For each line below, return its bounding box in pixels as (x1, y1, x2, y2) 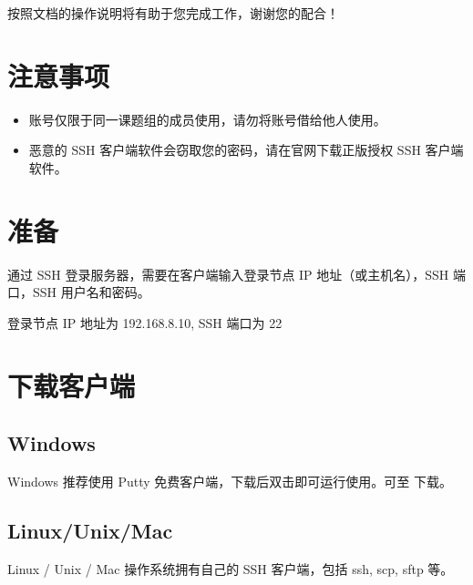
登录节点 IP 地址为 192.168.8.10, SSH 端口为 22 (7, 313, 283, 332)
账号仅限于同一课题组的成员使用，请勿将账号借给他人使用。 (28, 109, 386, 128)
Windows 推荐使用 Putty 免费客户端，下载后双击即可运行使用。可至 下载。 (7, 471, 452, 490)
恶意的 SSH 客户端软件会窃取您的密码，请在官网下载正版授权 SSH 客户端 (28, 140, 464, 159)
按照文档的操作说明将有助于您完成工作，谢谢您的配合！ (7, 4, 339, 22)
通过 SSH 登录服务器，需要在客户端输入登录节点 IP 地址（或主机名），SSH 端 (7, 264, 467, 283)
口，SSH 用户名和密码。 (7, 282, 150, 302)
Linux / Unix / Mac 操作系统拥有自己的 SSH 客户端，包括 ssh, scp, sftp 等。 (7, 559, 454, 578)
